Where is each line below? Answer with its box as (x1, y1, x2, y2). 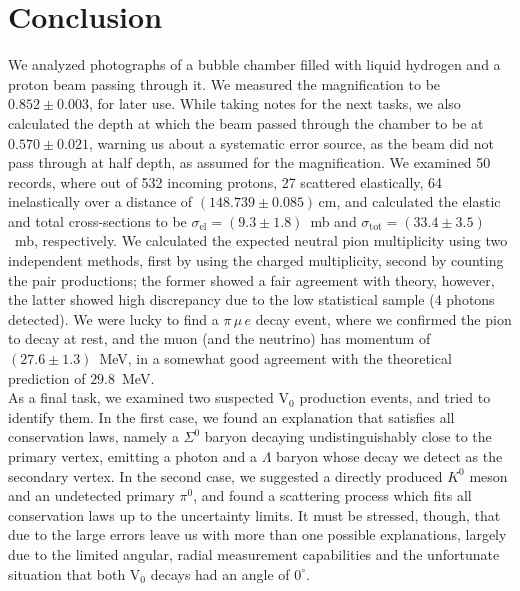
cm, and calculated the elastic (318, 191, 501, 212)
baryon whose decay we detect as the (276, 446, 503, 466)
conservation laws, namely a (8, 426, 179, 447)
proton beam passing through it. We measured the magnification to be (8, 73, 441, 94)
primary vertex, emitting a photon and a (8, 446, 258, 466)
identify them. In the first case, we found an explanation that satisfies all (8, 406, 455, 427)
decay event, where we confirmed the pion (255, 308, 512, 329)
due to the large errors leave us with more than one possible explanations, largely (8, 524, 507, 545)
